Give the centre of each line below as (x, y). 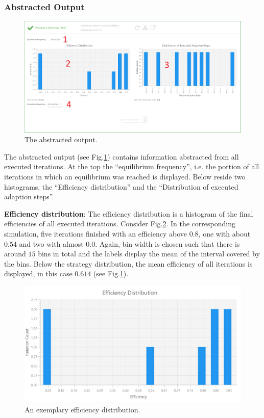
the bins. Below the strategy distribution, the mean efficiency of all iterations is (128, 263)
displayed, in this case (38, 273)
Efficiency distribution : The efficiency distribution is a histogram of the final (129, 213)
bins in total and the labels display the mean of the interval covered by (149, 254)
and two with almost (51, 243)
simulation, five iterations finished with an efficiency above (96, 233)
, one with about (224, 233)
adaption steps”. (29, 197)
